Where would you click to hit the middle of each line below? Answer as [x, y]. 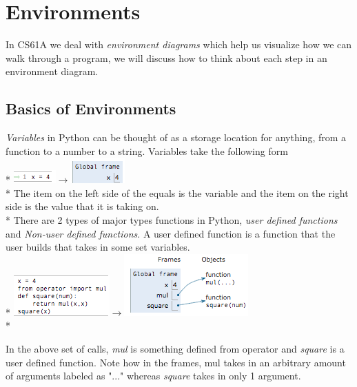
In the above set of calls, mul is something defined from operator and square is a [175, 349]
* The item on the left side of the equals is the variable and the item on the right [177, 192]
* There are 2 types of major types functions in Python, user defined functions [172, 220]
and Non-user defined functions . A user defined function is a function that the [171, 233]
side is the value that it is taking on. [82, 206]
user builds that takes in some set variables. [98, 247]
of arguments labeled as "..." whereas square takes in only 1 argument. [153, 376]
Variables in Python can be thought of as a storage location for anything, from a [176, 137]
